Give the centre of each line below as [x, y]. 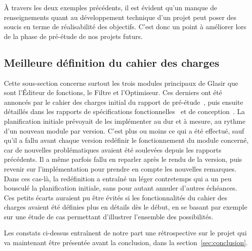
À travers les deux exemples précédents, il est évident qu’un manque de [111, 7]
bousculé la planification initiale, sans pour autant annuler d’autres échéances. [121, 188]
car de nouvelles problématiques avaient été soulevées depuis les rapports [113, 149]
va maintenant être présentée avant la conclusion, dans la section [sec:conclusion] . [126, 242]
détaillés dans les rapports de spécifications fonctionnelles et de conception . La [125, 111]
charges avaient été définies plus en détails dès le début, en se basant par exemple [126, 207]
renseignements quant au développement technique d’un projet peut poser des [120, 17]
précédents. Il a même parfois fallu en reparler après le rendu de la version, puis [123, 159]
